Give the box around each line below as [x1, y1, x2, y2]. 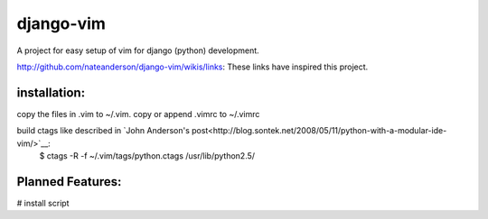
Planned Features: [16, 174, 122, 189]
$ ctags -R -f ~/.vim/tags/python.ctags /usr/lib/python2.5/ [39, 151, 256, 161]
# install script [16, 197, 70, 208]
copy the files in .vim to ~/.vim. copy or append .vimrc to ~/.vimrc [16, 108, 260, 119]
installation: [16, 85, 86, 100]
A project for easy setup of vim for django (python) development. [16, 45, 259, 56]
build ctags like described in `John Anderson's [16, 125, 190, 136]
